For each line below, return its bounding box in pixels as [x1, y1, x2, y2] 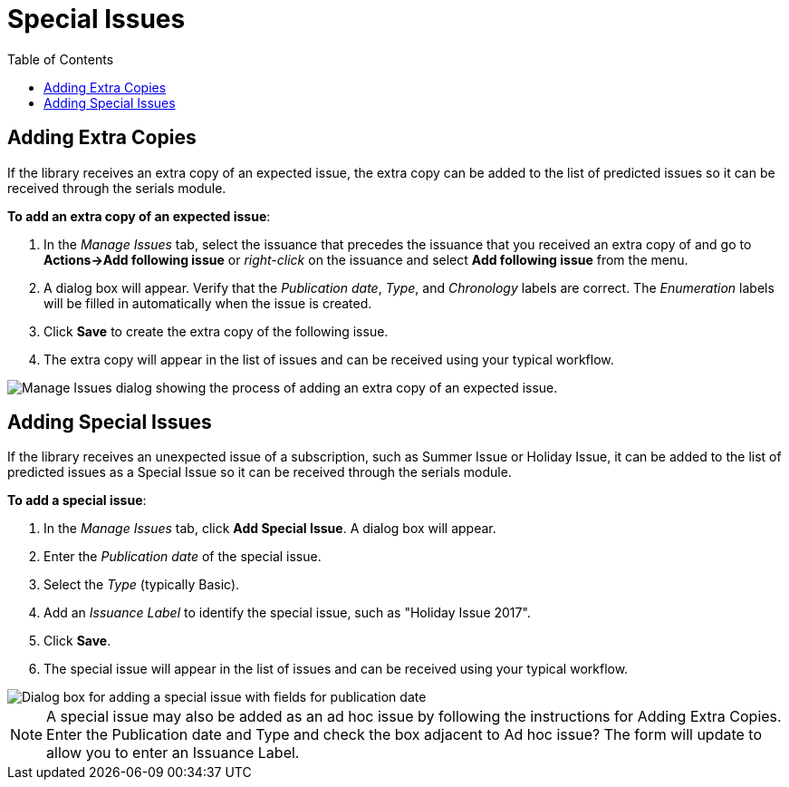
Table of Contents [7, 51, 114, 67]
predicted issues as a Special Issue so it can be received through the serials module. [7, 464, 512, 481]
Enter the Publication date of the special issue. [43, 549, 322, 565]
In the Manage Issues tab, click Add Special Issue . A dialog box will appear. [43, 520, 496, 537]
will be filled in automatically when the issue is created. [43, 295, 372, 311]
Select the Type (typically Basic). [43, 577, 240, 593]
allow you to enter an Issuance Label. [46, 743, 300, 763]
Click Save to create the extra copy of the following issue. [43, 323, 389, 339]
